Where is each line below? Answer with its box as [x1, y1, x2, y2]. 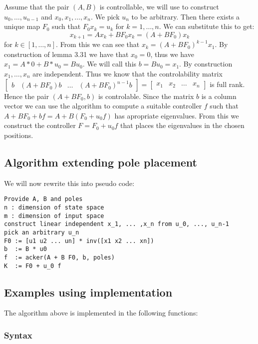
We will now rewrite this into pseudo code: [4, 177, 135, 188]
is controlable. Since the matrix [98, 90, 194, 101]
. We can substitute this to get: [159, 21, 255, 31]
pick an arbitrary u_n [4, 229, 79, 236]
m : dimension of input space [4, 212, 104, 219]
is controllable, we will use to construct [99, 1, 219, 11]
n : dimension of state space [4, 204, 104, 211]
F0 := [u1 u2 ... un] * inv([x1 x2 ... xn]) [4, 237, 154, 244]
